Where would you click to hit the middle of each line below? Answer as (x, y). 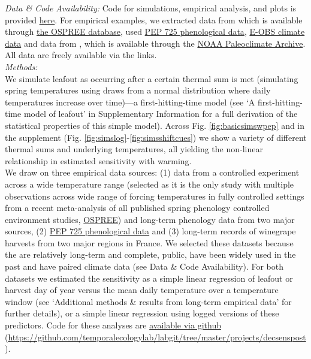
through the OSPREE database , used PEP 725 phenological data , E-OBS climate (155, 31)
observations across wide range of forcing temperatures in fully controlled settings (155, 196)
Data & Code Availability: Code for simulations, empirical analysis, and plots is (151, 8)
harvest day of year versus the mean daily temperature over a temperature (142, 290)
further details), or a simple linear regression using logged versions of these (142, 313)
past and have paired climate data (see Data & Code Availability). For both (144, 266)
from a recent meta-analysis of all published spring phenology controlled (137, 208)
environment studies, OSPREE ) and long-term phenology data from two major (150, 219)
